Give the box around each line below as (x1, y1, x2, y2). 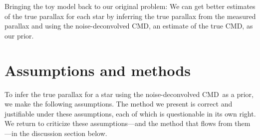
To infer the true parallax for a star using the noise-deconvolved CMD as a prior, (4, 88, 254, 99)
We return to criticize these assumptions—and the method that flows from (4, 118, 233, 128)
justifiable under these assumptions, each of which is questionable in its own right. (4, 108, 256, 118)
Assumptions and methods (4, 59, 191, 80)
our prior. (4, 30, 34, 40)
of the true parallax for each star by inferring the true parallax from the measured (4, 10, 256, 21)
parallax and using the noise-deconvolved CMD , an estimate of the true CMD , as (4, 20, 253, 31)
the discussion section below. (19, 127, 107, 138)
